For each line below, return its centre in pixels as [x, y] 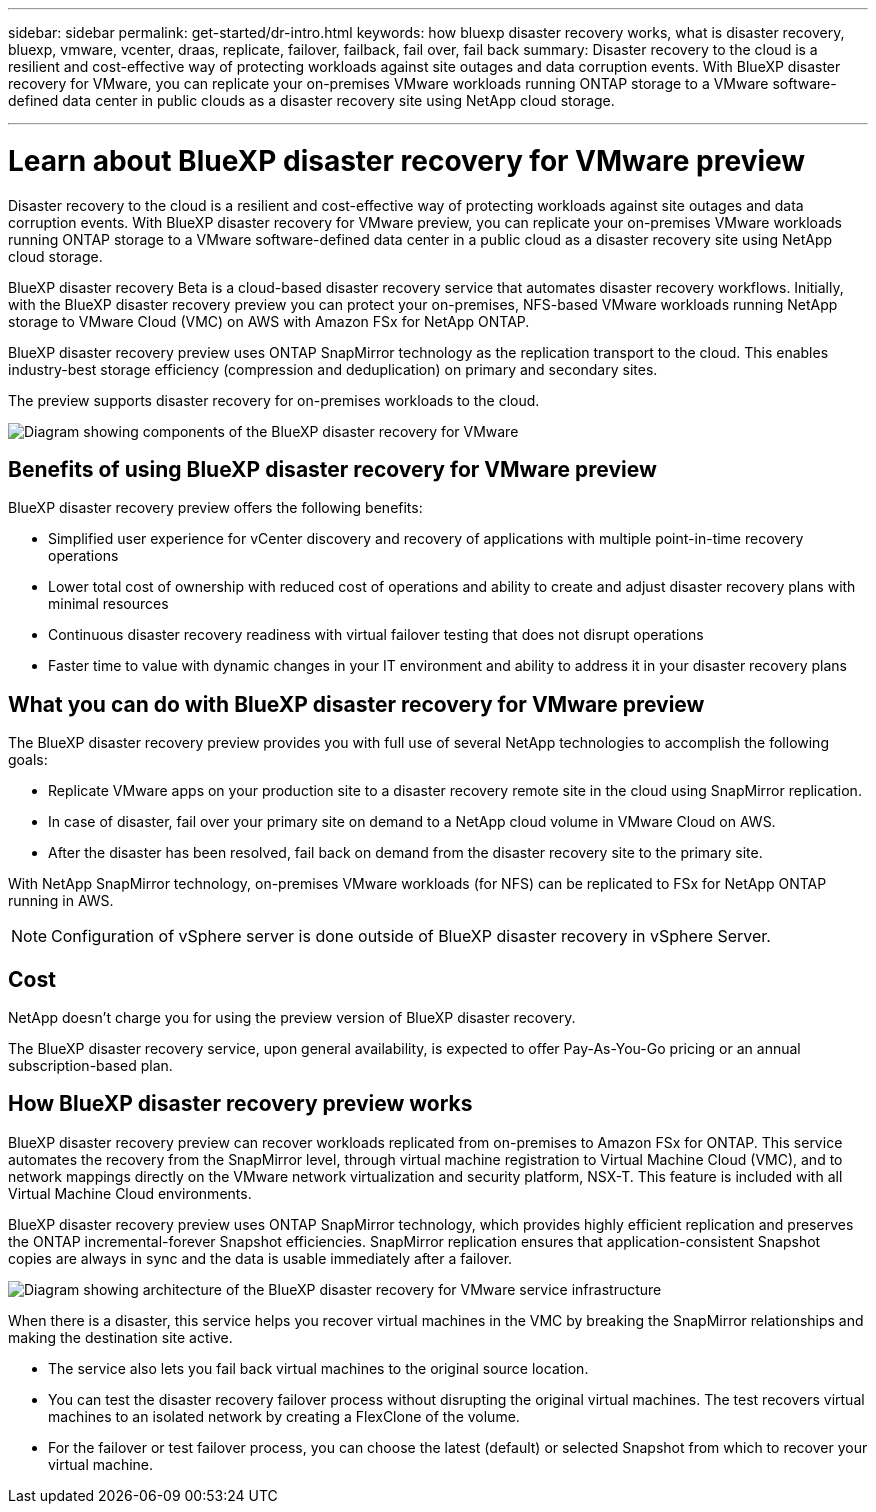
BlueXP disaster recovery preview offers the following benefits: [215, 508]
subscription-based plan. [90, 1066]
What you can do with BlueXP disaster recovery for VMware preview [356, 704]
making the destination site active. [120, 1337]
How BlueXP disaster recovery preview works [240, 1104]
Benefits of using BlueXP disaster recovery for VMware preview [332, 469]
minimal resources [108, 604]
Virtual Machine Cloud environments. [130, 1193]
